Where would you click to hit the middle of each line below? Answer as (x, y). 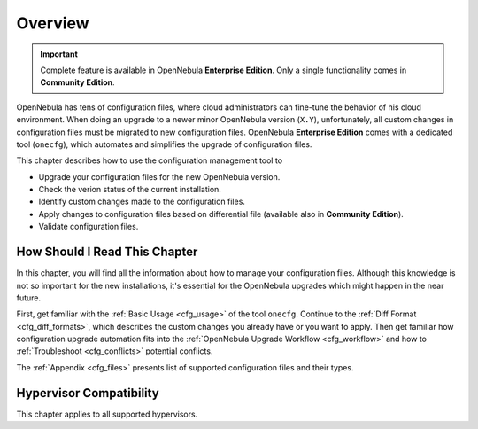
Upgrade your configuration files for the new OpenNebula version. (159, 176)
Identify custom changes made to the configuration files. (142, 202)
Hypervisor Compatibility (88, 393)
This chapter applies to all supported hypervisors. (107, 414)
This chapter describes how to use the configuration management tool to (150, 160)
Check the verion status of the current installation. (130, 190)
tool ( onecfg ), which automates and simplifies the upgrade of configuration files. (164, 144)
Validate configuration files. (89, 227)
